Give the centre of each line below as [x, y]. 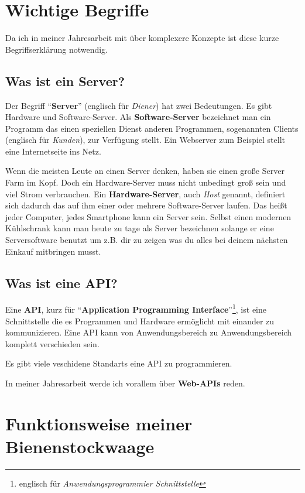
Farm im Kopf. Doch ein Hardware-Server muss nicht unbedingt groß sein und [146, 182]
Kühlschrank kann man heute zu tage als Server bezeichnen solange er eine [140, 228]
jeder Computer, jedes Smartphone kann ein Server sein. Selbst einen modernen [148, 216]
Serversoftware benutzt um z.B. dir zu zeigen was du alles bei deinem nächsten [147, 240]
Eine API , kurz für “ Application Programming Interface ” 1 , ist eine [136, 309]
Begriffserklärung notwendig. [57, 49]
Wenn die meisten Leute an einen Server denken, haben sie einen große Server [145, 171]
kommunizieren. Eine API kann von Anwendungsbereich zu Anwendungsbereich [149, 332]
